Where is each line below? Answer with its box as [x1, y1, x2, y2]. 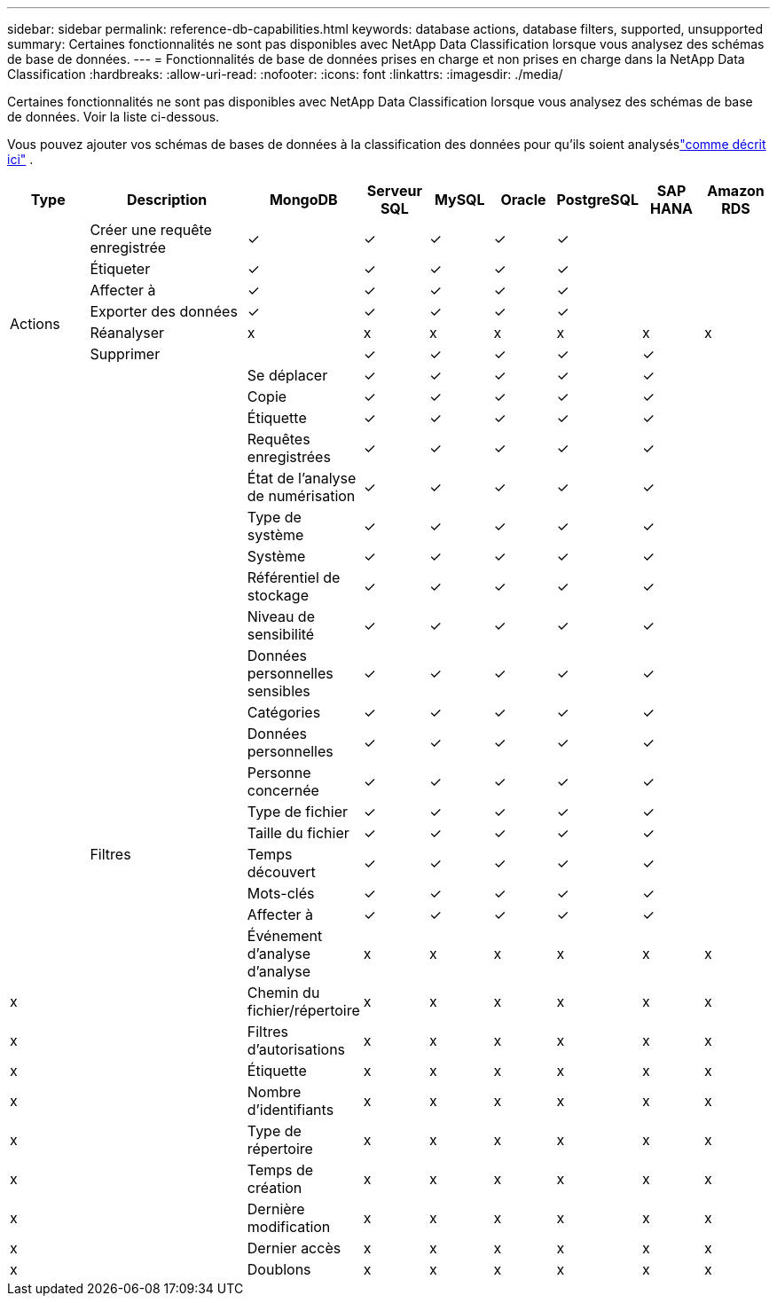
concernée [247, 781, 319, 799]
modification [247, 1218, 331, 1236]
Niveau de [247, 608, 315, 625]
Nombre [247, 1083, 302, 1101]
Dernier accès [247, 1239, 341, 1257]
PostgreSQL [556, 191, 639, 208]
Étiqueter [90, 260, 151, 278]
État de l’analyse [247, 469, 357, 487]
